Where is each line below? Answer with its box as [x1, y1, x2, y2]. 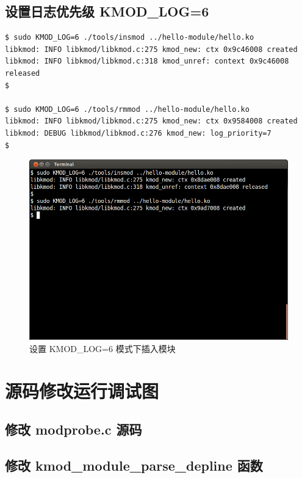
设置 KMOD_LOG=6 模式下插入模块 [29, 342, 176, 355]
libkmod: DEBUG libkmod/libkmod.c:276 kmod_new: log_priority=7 [5, 128, 271, 138]
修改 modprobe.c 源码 [5, 420, 142, 439]
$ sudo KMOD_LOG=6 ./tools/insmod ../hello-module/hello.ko [5, 33, 254, 42]
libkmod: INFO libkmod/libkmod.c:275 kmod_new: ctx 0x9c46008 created [5, 45, 298, 54]
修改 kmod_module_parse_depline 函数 [5, 455, 263, 474]
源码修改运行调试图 [5, 378, 159, 403]
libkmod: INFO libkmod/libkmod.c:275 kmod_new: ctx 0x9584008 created [5, 117, 298, 126]
